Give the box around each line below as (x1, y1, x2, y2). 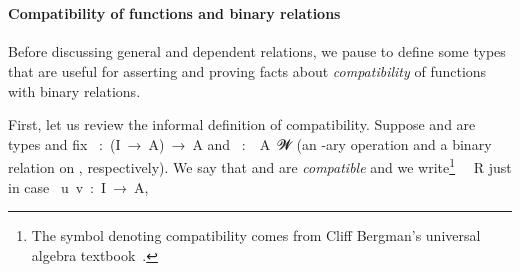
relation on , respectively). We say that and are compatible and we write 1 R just (8, 154, 512, 178)
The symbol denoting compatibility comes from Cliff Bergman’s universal (31, 225, 481, 246)
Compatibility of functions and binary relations (8, 3, 341, 24)
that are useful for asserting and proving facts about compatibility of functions (8, 60, 487, 81)
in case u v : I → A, (8, 176, 149, 197)
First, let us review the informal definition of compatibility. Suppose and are (8, 114, 476, 135)
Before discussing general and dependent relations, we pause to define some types (8, 41, 506, 62)
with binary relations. (8, 80, 141, 101)
